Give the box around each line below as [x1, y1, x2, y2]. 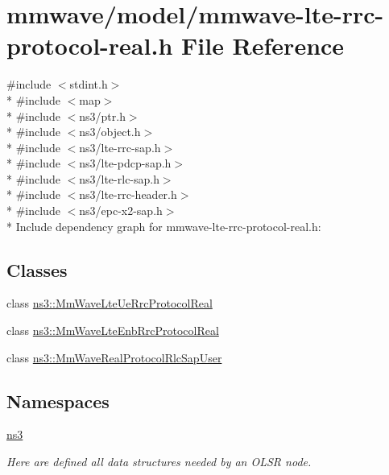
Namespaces [6, 388, 110, 413]
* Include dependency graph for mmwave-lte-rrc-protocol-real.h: [6, 217, 321, 234]
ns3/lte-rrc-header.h [79, 186, 177, 203]
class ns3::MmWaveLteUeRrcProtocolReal [6, 295, 213, 312]
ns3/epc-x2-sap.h [79, 202, 163, 219]
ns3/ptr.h [79, 107, 126, 124]
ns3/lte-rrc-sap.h [79, 138, 161, 155]
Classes [6, 257, 68, 282]
